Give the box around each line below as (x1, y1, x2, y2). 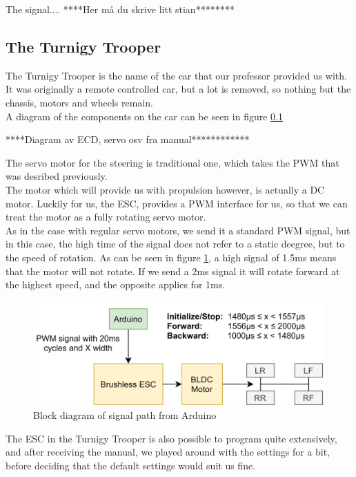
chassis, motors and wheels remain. (6, 95, 153, 109)
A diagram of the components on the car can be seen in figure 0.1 (6, 109, 283, 123)
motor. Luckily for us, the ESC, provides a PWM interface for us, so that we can (6, 196, 348, 210)
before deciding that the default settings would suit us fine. (6, 458, 256, 472)
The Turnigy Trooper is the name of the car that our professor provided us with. (6, 68, 347, 82)
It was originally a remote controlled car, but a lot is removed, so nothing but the (6, 82, 351, 96)
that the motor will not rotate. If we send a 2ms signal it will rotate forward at (6, 263, 340, 278)
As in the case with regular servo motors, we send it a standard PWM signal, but (6, 223, 350, 237)
